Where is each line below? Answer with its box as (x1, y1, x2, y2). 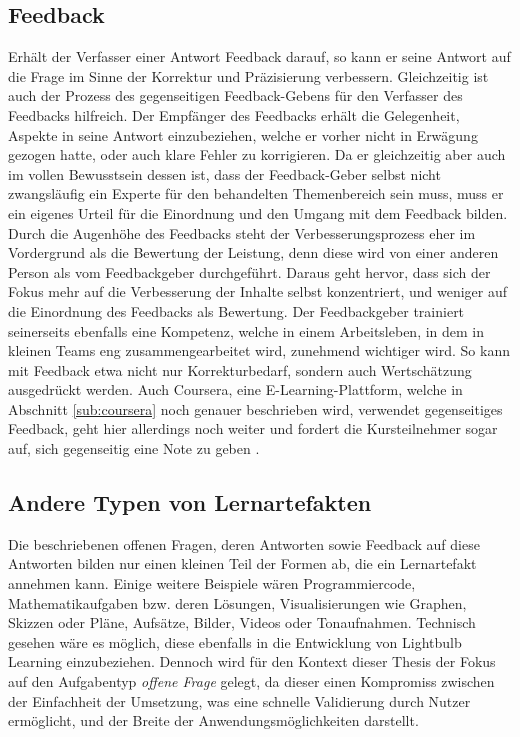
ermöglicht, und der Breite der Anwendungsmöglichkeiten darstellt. (8, 710, 419, 731)
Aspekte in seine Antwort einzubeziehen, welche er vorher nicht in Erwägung (8, 124, 478, 145)
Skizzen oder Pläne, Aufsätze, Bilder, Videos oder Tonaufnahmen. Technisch (8, 612, 476, 633)
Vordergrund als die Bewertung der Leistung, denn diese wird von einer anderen (8, 242, 499, 263)
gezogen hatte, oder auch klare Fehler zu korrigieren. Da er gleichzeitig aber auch (8, 144, 506, 165)
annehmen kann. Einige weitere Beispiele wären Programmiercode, (8, 573, 416, 594)
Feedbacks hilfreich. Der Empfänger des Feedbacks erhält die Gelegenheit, (8, 104, 460, 125)
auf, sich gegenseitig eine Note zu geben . (8, 438, 260, 459)
